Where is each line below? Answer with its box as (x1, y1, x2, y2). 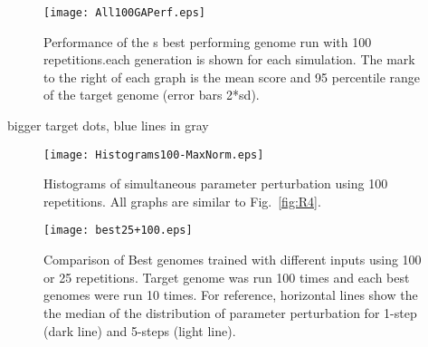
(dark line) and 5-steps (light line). (43, 321, 236, 340)
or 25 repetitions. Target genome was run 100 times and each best (43, 267, 410, 286)
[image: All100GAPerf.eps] (43, 6, 205, 19)
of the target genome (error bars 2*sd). (43, 85, 260, 104)
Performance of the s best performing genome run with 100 (43, 32, 372, 51)
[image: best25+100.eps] (43, 224, 193, 237)
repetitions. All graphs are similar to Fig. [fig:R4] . (43, 191, 321, 210)
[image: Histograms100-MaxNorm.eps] (43, 148, 264, 161)
